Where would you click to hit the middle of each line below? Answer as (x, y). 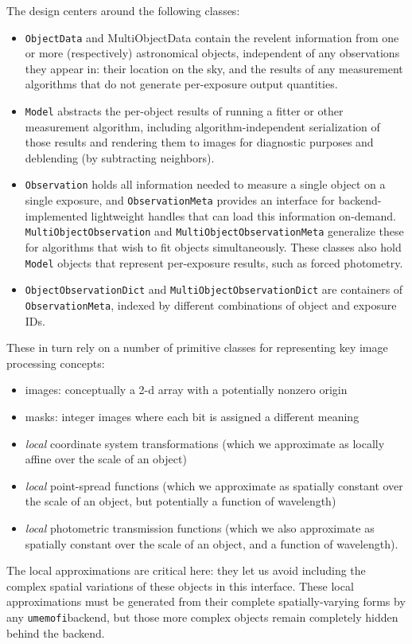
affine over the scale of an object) (106, 459)
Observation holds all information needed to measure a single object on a (205, 184)
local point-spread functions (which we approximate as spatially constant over (214, 485)
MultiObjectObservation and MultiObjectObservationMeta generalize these (214, 231)
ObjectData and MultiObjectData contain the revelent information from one (212, 37)
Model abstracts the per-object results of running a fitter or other (184, 111)
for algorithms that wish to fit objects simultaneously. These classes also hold (213, 247)
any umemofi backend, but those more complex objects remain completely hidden (202, 617)
